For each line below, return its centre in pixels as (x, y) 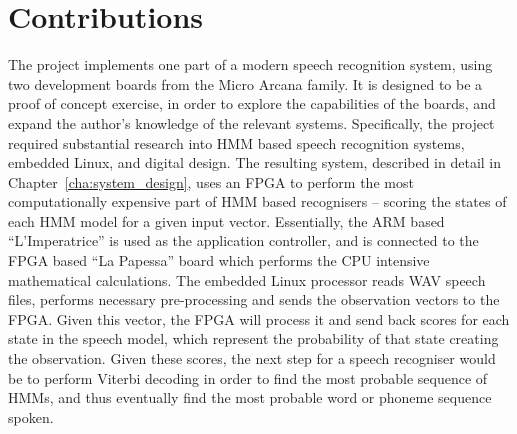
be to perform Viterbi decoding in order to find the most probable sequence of (248, 377)
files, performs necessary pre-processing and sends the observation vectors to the (254, 299)
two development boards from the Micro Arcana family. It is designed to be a (245, 83)
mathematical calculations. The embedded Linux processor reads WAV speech (247, 279)
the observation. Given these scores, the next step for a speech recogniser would (252, 358)
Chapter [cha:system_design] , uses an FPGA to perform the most (211, 181)
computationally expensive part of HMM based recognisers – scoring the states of (257, 201)
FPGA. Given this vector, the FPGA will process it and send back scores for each (259, 318)
